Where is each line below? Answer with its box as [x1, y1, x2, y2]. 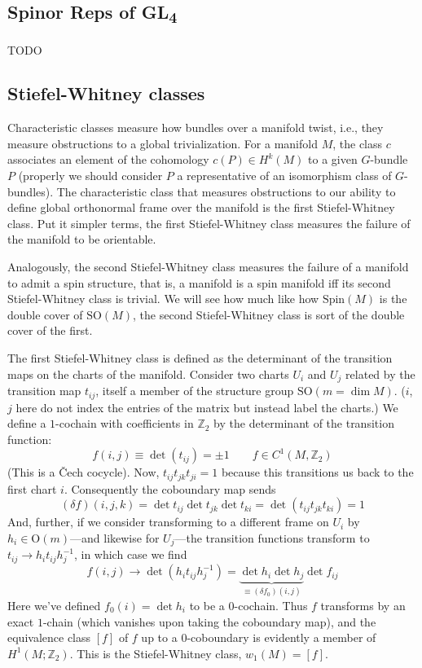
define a [7, 415, 46, 432]
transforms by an [320, 597, 406, 614]
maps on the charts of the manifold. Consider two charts [7, 365, 289, 382]
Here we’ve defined [7, 597, 101, 614]
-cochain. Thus [234, 597, 308, 614]
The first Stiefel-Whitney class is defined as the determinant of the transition [7, 349, 393, 367]
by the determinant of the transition [213, 415, 394, 432]
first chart [7, 480, 57, 497]
